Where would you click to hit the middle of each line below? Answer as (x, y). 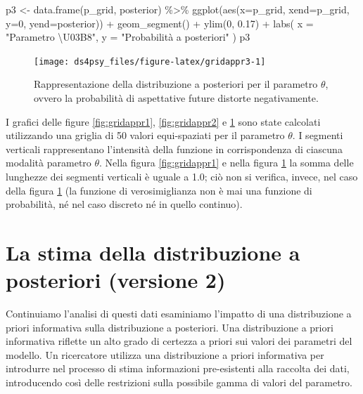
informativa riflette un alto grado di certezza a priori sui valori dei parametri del (179, 341)
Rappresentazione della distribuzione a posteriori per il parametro (176, 84)
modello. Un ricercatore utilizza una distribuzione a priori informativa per (165, 354)
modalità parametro (49, 163)
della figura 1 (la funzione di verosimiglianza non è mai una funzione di (159, 190)
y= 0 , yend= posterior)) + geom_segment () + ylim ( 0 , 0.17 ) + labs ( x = (160, 23)
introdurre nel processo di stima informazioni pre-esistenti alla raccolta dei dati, (178, 368)
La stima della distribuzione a (153, 252)
